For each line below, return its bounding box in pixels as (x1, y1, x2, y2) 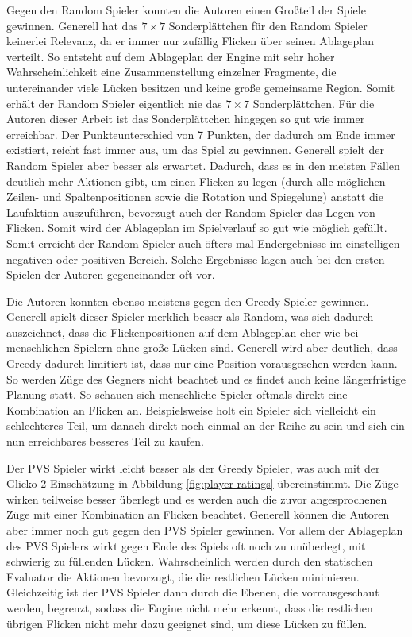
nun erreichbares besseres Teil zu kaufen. (6, 433, 204, 450)
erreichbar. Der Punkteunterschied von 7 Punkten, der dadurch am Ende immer (6, 125, 395, 142)
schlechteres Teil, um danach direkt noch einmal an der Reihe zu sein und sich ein (6, 417, 405, 434)
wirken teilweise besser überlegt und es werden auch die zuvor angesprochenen (6, 490, 387, 507)
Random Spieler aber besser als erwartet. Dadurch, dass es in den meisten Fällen (6, 156, 400, 173)
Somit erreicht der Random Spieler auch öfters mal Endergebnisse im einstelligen (6, 234, 400, 251)
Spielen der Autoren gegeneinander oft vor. (6, 266, 215, 283)
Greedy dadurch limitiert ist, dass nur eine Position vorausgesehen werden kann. (6, 355, 398, 372)
